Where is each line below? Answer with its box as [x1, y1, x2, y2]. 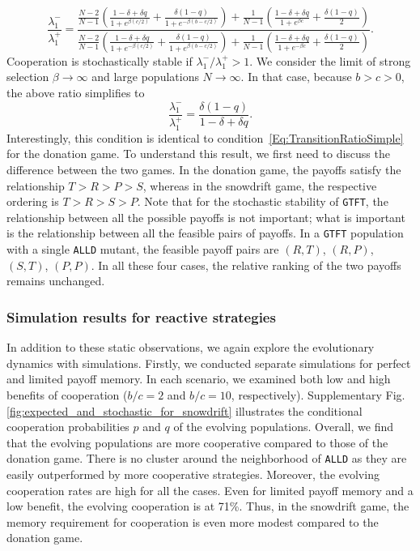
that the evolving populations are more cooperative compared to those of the [6, 434, 388, 451]
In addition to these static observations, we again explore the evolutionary [6, 339, 375, 356]
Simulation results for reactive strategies [6, 306, 276, 327]
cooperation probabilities [6, 418, 129, 435]
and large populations [91, 68, 199, 85]
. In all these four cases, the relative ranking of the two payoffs [91, 256, 401, 273]
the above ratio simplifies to [6, 84, 145, 101]
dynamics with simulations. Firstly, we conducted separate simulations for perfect [6, 354, 411, 371]
